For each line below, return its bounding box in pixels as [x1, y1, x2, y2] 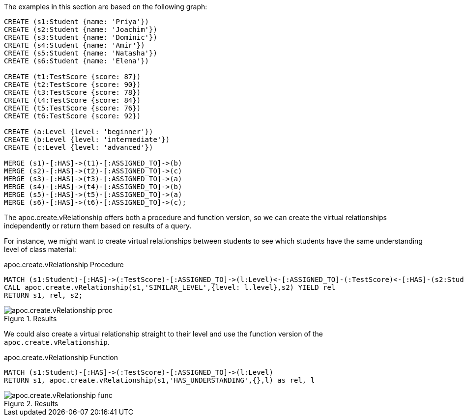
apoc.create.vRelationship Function [4, 353, 118, 362]
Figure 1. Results [4, 314, 57, 323]
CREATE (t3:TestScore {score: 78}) [4, 88, 141, 96]
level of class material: [4, 245, 76, 253]
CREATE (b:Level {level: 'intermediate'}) [4, 136, 170, 143]
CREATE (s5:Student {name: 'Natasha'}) [4, 49, 157, 57]
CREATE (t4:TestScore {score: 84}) [4, 96, 141, 104]
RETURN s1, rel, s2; [4, 291, 83, 299]
